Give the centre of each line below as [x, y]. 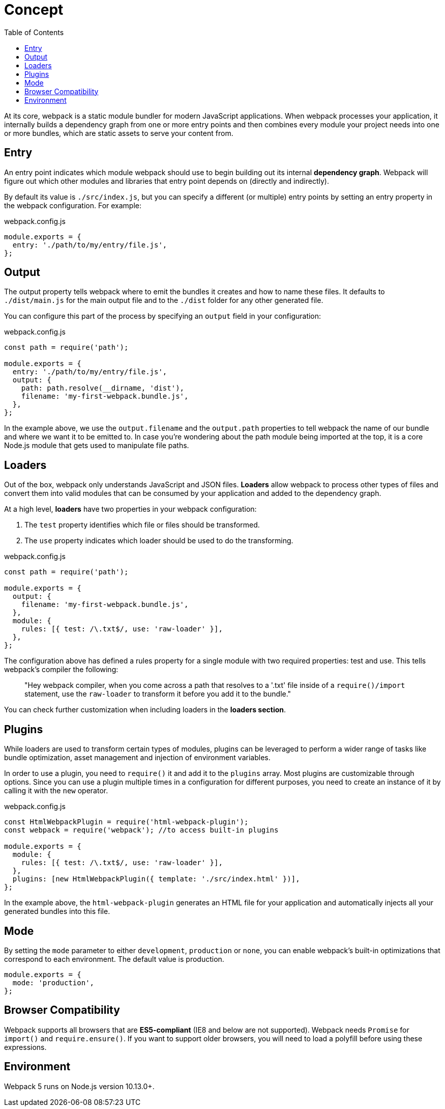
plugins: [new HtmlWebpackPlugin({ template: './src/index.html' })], [156, 879]
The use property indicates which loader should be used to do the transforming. [159, 541]
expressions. [25, 1047]
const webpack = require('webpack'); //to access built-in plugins [141, 830]
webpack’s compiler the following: [61, 670]
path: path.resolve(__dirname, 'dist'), [103, 388]
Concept [34, 10]
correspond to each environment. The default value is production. [114, 959]
